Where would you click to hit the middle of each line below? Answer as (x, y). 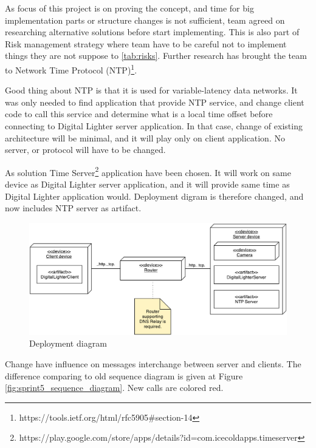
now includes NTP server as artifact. (73, 208)
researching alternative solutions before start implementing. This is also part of (152, 32)
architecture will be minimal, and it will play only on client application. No (145, 137)
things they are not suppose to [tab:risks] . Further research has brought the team (156, 56)
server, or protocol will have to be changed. (85, 150)
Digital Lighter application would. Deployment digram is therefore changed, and (154, 196)
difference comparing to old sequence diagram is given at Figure (124, 375)
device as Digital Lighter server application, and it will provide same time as (147, 184)
